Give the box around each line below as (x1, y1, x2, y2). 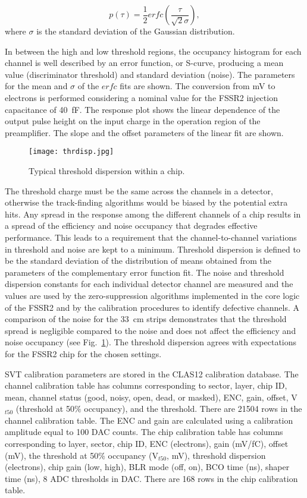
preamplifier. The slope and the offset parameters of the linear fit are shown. (5, 126, 284, 138)
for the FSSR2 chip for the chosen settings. (5, 347, 162, 360)
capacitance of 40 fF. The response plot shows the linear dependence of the (5, 103, 280, 115)
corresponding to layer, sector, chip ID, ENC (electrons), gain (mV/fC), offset (5, 437, 289, 450)
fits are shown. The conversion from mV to (120, 80, 275, 92)
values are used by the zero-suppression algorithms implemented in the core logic (5, 289, 300, 301)
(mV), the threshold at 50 (5, 449, 99, 461)
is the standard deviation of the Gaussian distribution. (36, 25, 235, 37)
